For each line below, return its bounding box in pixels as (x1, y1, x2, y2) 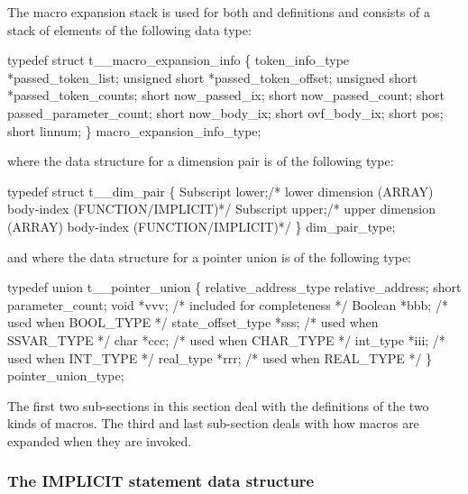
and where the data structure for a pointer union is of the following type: (7, 247, 411, 266)
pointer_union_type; (7, 366, 124, 385)
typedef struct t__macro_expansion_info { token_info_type (7, 50, 350, 69)
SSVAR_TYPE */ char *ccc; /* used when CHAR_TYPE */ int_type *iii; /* (7, 330, 445, 349)
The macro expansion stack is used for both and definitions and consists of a (7, 3, 430, 21)
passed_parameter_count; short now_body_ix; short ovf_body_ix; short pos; (7, 103, 444, 122)
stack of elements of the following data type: (7, 20, 252, 39)
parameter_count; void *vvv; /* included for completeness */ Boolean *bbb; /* (7, 295, 448, 314)
